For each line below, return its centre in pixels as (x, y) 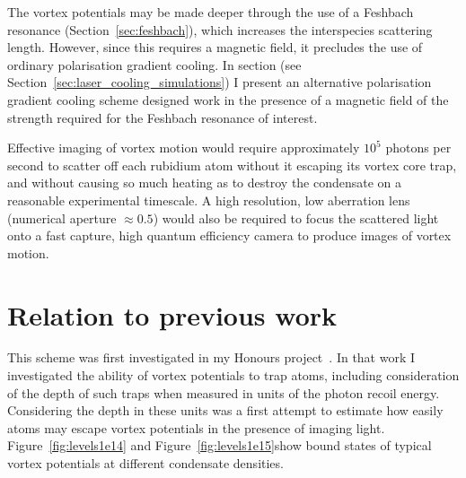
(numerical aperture (62, 217)
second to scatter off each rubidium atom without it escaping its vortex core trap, (232, 165)
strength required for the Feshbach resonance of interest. (163, 117)
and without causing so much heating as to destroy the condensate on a (205, 183)
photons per (418, 148)
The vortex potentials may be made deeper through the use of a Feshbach (211, 12)
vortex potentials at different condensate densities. (145, 463)
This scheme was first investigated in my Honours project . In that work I (211, 357)
